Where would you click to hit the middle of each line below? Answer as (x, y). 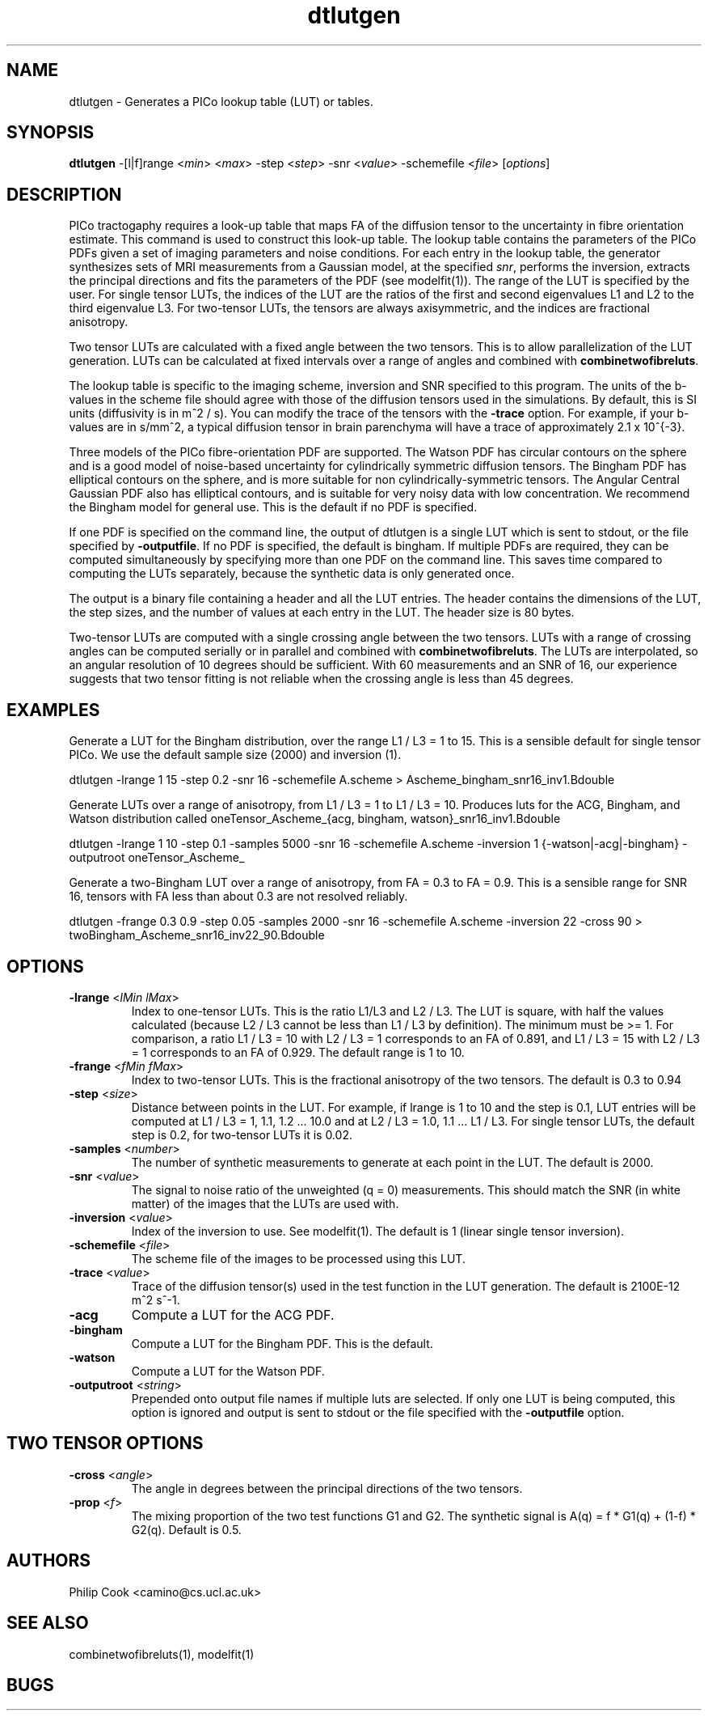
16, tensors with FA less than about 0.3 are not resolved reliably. (238, 897)
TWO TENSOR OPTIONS (105, 1444)
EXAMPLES (53, 710)
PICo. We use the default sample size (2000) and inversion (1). (235, 755)
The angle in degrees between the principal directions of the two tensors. (327, 1488)
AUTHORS (49, 1561)
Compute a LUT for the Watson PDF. (228, 1371)
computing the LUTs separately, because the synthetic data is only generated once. (292, 574)
